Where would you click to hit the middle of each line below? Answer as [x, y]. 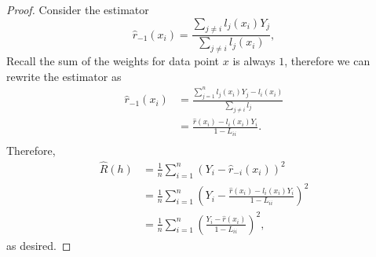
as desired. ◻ [39, 245]
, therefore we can [327, 61]
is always [254, 61]
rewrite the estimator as [64, 76]
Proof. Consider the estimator [78, 9]
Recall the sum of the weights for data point [113, 61]
